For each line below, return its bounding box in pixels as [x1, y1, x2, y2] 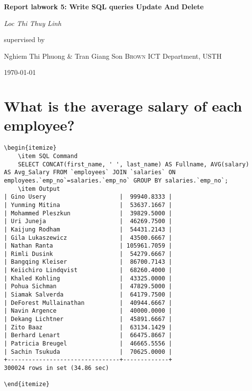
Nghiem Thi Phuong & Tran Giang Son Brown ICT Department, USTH [4, 50, 222, 61]
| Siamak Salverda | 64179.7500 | [4, 291, 172, 299]
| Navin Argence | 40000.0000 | [4, 307, 172, 315]
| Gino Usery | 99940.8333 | [4, 193, 172, 201]
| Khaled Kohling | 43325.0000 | [4, 275, 172, 282]
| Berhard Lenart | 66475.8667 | [4, 332, 172, 339]
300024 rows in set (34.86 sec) [4, 365, 109, 371]
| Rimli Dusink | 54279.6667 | [4, 250, 172, 257]
